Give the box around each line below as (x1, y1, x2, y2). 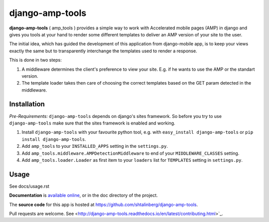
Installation (9, 100, 45, 109)
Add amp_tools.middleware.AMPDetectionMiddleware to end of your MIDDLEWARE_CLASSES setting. (21, 150, 240, 156)
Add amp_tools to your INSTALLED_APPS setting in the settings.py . (21, 143, 168, 149)
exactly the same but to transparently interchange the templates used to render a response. (9, 48, 197, 54)
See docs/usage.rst (9, 183, 50, 189)
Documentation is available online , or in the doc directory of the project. (9, 192, 158, 199)
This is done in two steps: (9, 57, 62, 63)
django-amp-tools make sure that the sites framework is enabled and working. (9, 120, 175, 126)
